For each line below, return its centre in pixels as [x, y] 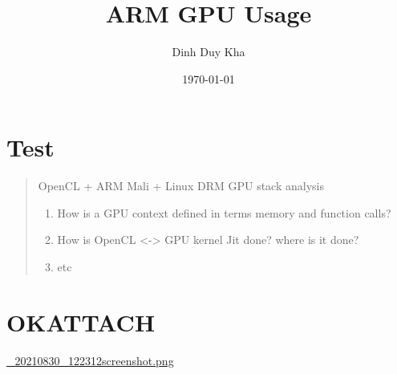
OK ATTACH [81, 321]
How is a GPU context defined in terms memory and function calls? [224, 212]
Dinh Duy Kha [209, 52]
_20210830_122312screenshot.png [90, 360]
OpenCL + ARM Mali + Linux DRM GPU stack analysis [181, 186]
